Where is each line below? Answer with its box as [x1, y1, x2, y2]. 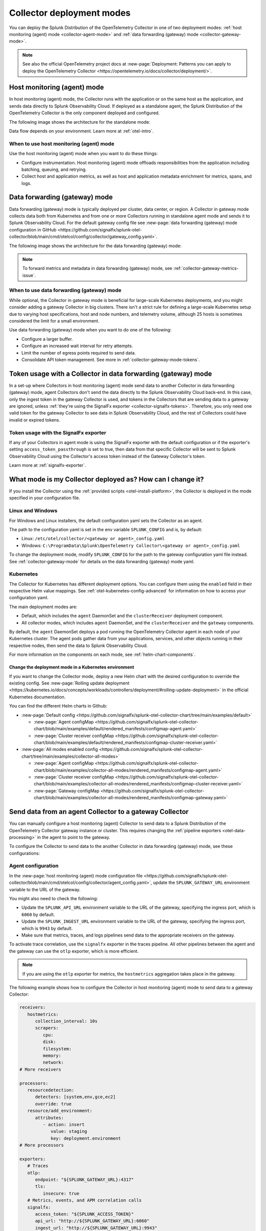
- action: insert [42, 1122, 85, 1127]
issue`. [22, 272, 36, 278]
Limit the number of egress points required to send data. [21, 350, 136, 356]
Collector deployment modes [9, 7, 131, 18]
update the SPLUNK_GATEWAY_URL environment [153, 879, 250, 886]
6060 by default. [21, 911, 55, 917]
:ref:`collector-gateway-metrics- [173, 265, 239, 271]
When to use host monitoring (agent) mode [9, 140, 114, 147]
